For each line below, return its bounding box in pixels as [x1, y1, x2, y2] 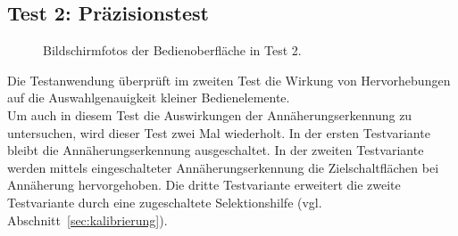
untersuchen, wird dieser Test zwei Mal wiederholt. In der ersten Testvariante [7, 123, 430, 142]
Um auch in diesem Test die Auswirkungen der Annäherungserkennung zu [7, 105, 412, 124]
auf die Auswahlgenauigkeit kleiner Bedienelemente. [7, 88, 290, 107]
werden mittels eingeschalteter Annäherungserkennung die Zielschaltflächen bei [7, 158, 439, 176]
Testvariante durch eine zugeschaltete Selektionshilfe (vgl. [7, 192, 322, 211]
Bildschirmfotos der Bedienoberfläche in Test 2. [43, 41, 302, 60]
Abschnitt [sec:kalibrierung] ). [7, 210, 168, 229]
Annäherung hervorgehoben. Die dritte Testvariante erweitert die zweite [7, 175, 401, 194]
